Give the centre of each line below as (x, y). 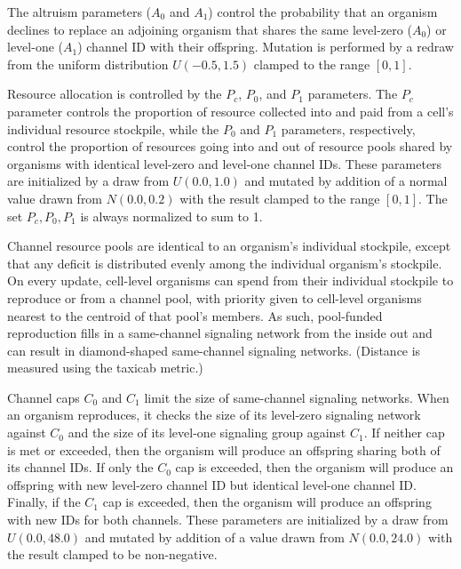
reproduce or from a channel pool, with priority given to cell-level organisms (215, 297)
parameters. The (353, 94)
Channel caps (44, 397)
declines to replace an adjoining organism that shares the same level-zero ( (210, 29)
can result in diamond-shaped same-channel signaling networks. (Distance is (214, 350)
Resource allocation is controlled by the (115, 94)
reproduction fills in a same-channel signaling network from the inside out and (220, 333)
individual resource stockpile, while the (113, 128)
